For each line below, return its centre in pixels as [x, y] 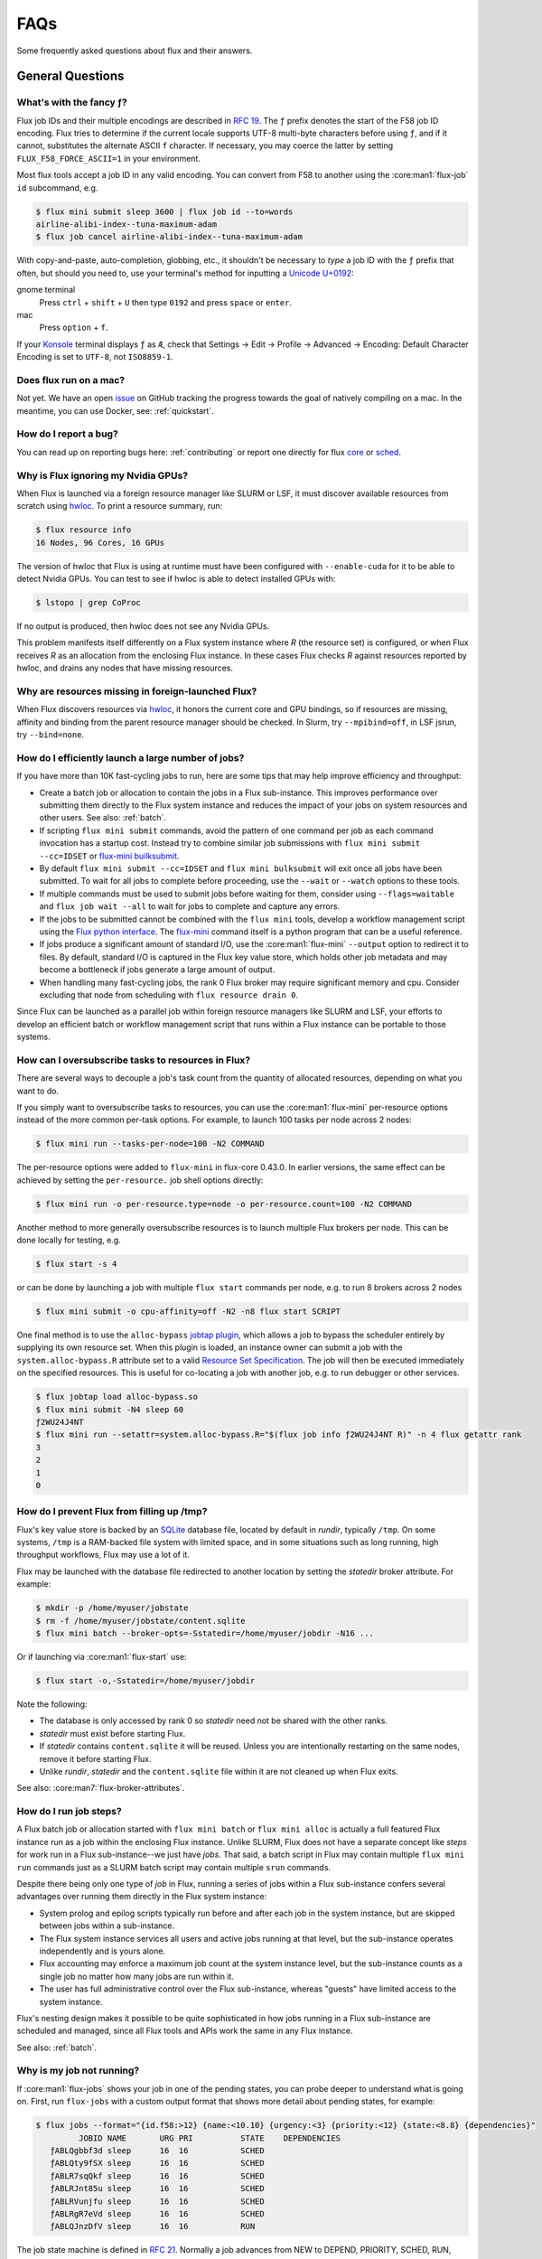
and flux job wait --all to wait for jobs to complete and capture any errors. [190, 906]
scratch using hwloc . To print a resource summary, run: [120, 506]
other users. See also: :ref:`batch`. [103, 818]
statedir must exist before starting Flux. [112, 1733]
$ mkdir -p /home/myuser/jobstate [112, 1608]
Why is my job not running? [78, 2071]
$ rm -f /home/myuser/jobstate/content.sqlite [140, 1621]
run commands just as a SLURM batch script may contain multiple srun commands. [174, 1867]
